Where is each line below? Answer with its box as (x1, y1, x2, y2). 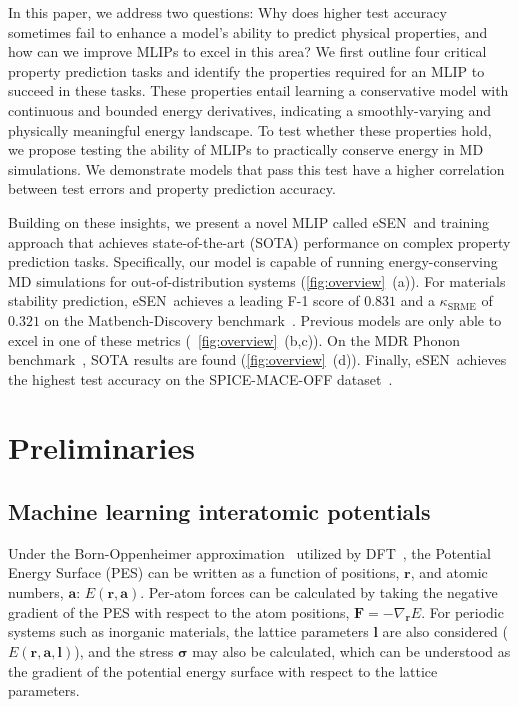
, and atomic (410, 562, 488, 583)
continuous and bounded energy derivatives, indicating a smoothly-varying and (8, 99, 492, 120)
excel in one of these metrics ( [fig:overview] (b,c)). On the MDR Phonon (8, 329, 460, 350)
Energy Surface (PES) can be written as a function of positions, (8, 562, 400, 583)
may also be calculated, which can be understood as (192, 641, 511, 662)
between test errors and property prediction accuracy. (8, 178, 336, 199)
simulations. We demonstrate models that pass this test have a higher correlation (8, 158, 505, 179)
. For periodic (421, 601, 504, 622)
